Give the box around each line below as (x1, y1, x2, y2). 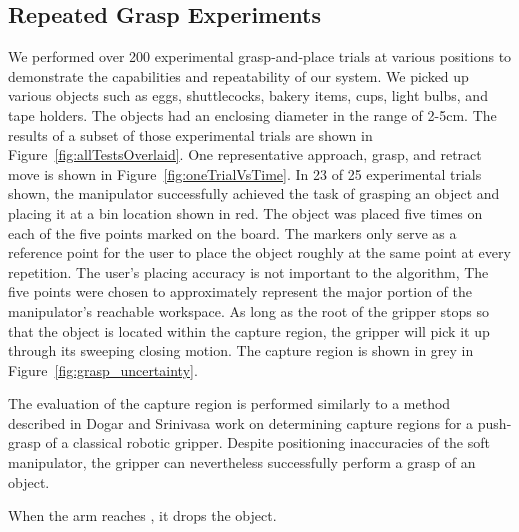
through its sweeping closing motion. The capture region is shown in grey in (8, 340, 474, 361)
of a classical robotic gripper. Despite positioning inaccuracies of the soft (45, 432, 490, 453)
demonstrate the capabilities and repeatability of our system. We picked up (8, 65, 469, 86)
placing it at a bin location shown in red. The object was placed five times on (8, 202, 483, 223)
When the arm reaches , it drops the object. (8, 505, 277, 526)
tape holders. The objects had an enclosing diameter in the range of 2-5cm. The (8, 104, 497, 125)
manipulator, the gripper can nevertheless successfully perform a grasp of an (8, 452, 476, 473)
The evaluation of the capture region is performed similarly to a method (8, 393, 451, 414)
